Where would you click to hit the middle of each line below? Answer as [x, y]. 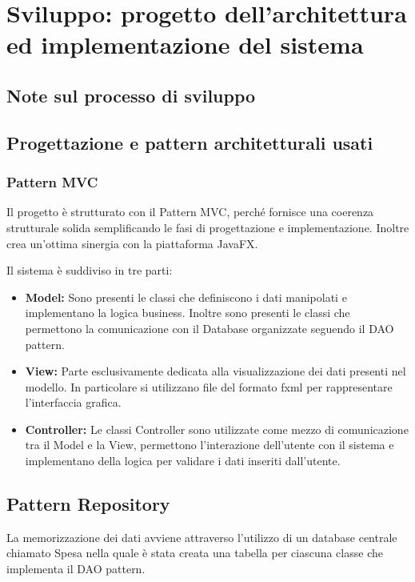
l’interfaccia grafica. [73, 402]
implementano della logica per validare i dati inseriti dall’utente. [183, 461]
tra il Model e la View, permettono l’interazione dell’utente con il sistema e [209, 445]
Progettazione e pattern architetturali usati [190, 142]
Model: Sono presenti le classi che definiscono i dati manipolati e [186, 297]
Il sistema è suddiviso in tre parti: [90, 270]
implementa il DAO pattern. [76, 569]
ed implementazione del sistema [185, 44]
